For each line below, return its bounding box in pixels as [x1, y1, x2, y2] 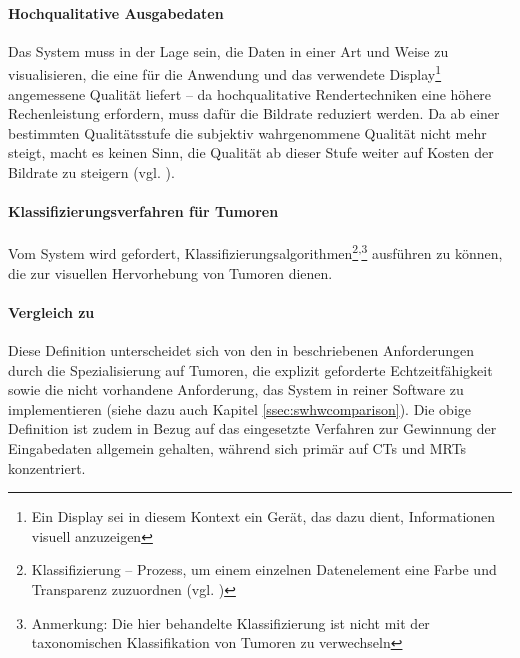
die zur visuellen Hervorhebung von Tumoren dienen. [8, 262, 333, 283]
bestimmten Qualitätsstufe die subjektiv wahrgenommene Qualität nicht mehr [8, 122, 487, 143]
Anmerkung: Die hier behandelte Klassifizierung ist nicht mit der [31, 612, 430, 633]
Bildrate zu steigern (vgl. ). [8, 162, 175, 183]
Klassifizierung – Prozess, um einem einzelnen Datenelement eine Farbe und [31, 559, 497, 580]
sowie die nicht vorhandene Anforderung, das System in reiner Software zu [8, 379, 464, 400]
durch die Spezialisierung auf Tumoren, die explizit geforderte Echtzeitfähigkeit [8, 359, 493, 380]
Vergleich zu [8, 301, 95, 322]
